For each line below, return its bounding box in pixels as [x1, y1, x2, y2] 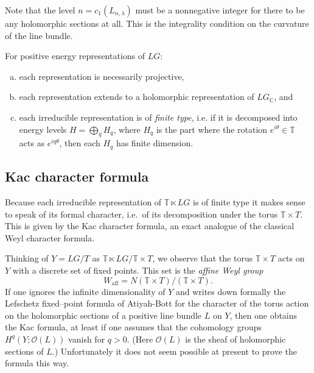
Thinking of [5, 252, 49, 265]
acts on [277, 252, 305, 265]
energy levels [19, 123, 67, 135]
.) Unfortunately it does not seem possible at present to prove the [52, 344, 297, 357]
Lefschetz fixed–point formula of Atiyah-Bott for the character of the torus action [5, 297, 309, 310]
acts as [19, 137, 45, 149]
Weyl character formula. [5, 231, 95, 244]
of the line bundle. [5, 29, 73, 41]
